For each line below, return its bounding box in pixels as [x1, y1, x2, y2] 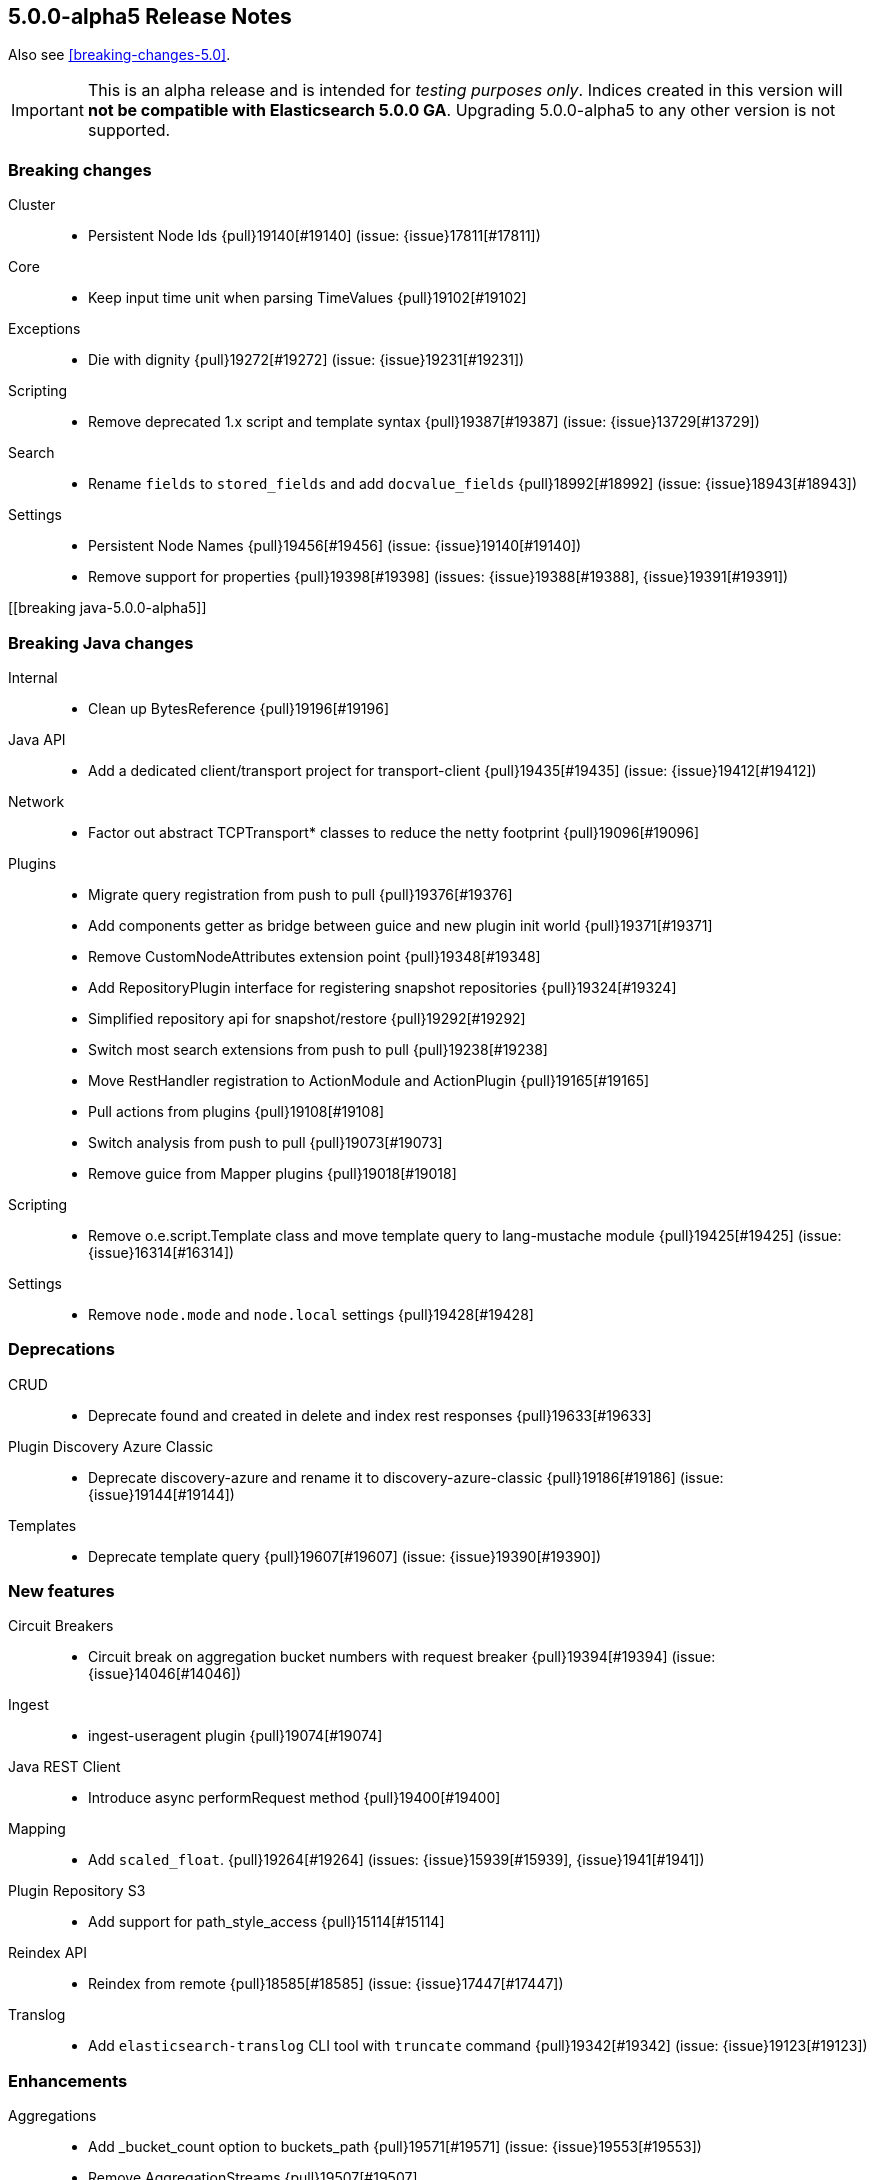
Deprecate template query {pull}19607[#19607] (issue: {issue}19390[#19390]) [88, 1547, 602, 1565]
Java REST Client [8, 1758, 121, 1776]
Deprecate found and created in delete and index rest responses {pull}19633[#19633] [88, 1406, 652, 1424]
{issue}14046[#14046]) [88, 1665, 242, 1683]
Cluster [8, 196, 56, 214]
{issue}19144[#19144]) [88, 1485, 235, 1503]
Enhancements [8, 2070, 128, 2091]
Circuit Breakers [8, 1617, 114, 1635]
